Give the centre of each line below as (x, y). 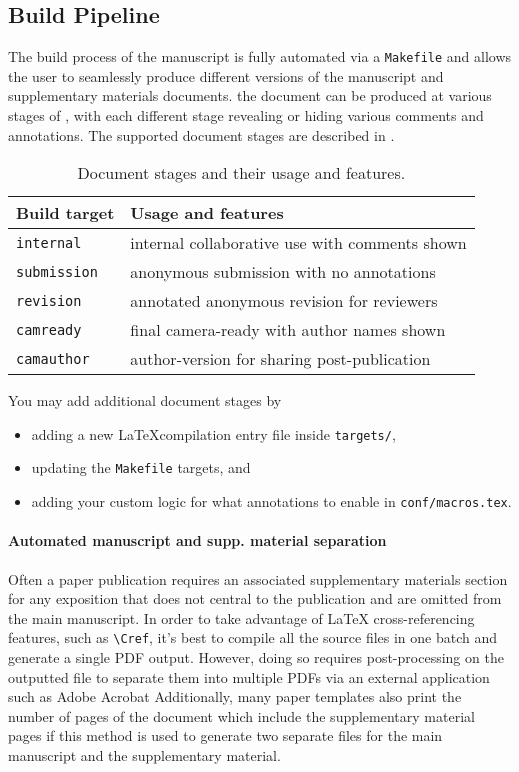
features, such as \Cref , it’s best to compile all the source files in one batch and (253, 637)
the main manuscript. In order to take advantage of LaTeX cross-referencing (241, 617)
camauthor (53, 358)
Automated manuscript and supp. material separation (197, 540)
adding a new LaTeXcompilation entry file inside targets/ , (213, 433)
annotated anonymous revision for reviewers (284, 301)
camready (49, 329)
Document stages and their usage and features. (241, 173)
